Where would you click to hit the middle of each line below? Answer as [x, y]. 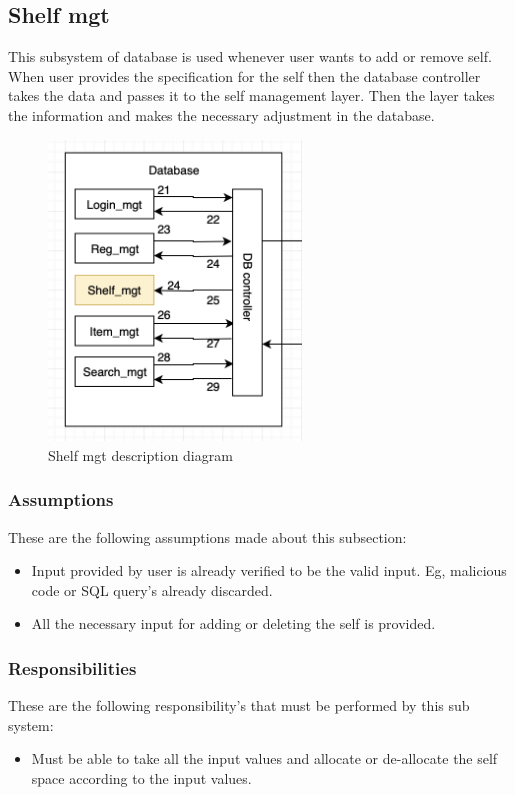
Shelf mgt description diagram [140, 454]
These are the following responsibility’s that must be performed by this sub [239, 705]
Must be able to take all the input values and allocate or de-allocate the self [264, 758]
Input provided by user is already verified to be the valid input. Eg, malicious [269, 570]
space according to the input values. [141, 778]
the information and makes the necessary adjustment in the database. [221, 114]
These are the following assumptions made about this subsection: [207, 536]
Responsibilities [72, 668]
